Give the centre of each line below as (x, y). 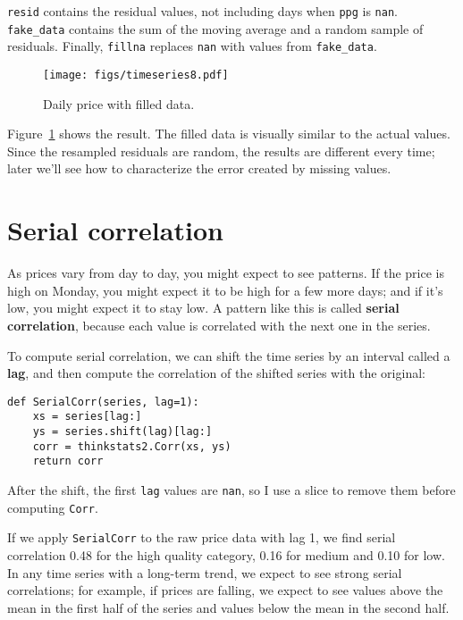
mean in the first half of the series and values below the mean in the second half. (228, 607)
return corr (68, 461)
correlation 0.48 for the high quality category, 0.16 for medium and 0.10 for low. (226, 554)
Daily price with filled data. (119, 103)
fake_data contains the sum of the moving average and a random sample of (215, 28)
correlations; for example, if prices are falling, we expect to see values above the (225, 590)
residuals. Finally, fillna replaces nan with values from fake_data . (192, 46)
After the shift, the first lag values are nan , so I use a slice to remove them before (231, 489)
